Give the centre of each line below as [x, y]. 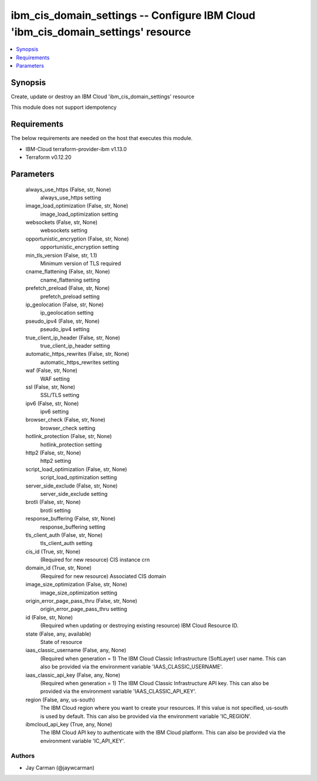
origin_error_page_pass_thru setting [84, 609]
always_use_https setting [70, 198]
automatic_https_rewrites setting [80, 362]
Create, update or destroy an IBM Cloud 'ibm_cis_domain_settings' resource [103, 96]
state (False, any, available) [58, 634]
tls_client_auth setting [66, 543]
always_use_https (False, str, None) [68, 189]
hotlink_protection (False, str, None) [69, 436]
